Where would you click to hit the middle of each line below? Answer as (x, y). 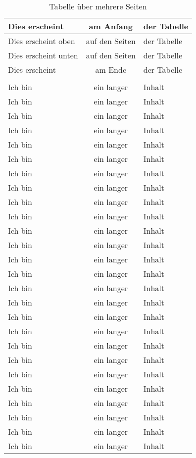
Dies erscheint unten (43, 55)
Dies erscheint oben (42, 41)
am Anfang (111, 26)
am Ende (111, 70)
